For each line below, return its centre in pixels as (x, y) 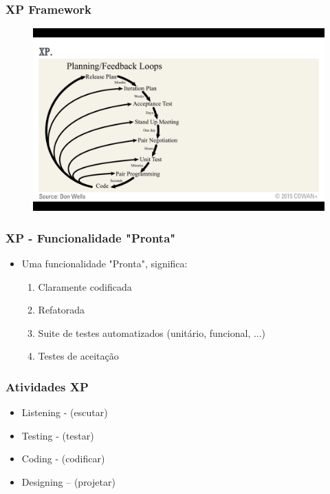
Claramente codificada (85, 286)
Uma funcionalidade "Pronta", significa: (104, 264)
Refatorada (62, 310)
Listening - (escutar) (65, 412)
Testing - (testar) (58, 435)
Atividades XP (47, 386)
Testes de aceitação (78, 356)
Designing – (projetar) (68, 482)
